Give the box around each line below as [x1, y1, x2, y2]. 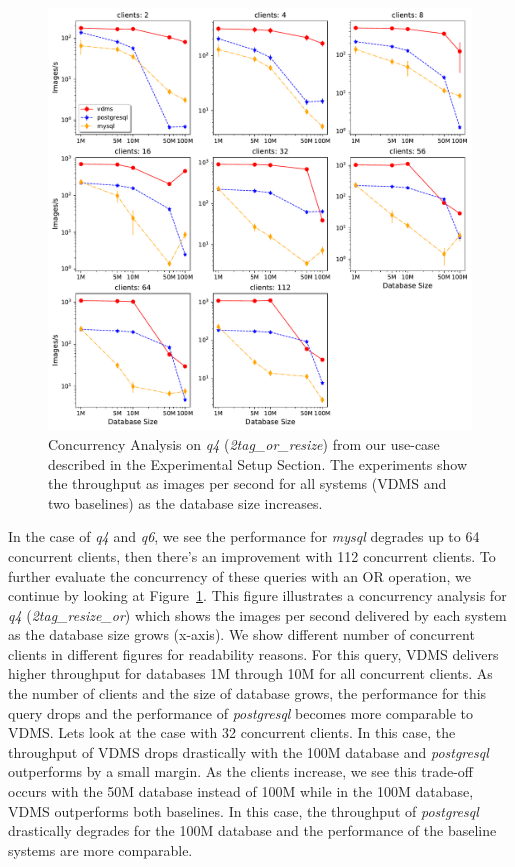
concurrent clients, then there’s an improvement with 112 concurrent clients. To [8, 545, 496, 566]
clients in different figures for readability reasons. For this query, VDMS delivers [8, 643, 499, 664]
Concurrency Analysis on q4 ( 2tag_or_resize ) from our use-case [48, 433, 440, 454]
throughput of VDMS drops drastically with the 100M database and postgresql [8, 741, 489, 762]
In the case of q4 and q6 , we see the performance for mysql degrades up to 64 [8, 526, 480, 547]
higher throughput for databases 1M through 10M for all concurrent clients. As [8, 663, 493, 684]
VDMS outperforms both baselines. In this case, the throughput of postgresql [8, 800, 479, 821]
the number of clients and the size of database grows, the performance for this [8, 683, 487, 704]
